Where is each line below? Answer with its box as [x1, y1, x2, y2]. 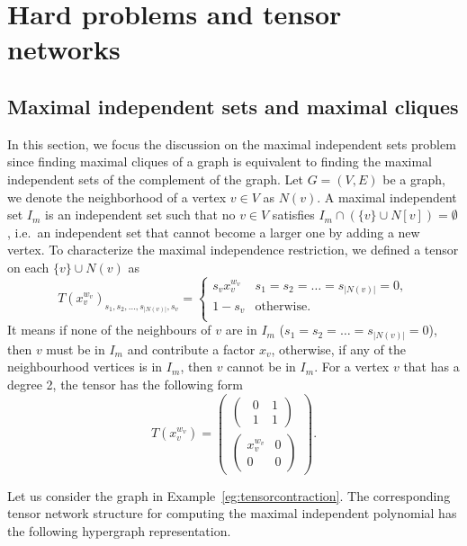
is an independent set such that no [45, 205, 236, 224]
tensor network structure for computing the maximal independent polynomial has [7, 504, 457, 523]
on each [7, 257, 49, 276]
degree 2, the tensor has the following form [7, 374, 243, 393]
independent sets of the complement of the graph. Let [7, 169, 303, 188]
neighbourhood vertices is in [7, 357, 163, 376]
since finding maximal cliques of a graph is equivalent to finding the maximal [7, 152, 433, 171]
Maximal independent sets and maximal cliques [7, 92, 459, 120]
